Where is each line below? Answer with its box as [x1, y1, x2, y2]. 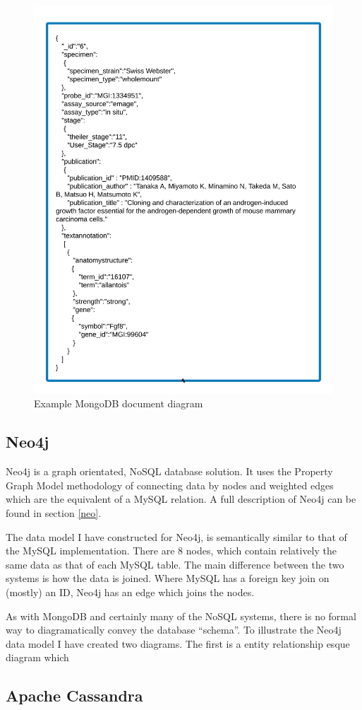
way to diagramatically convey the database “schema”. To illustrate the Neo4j [6, 622, 342, 637]
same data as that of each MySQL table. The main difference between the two [6, 557, 344, 571]
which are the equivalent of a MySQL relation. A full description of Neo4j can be [6, 491, 356, 506]
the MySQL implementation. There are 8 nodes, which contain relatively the [6, 543, 337, 558]
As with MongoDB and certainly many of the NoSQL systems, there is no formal [6, 608, 356, 623]
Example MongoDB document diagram [34, 396, 203, 411]
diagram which [6, 650, 69, 665]
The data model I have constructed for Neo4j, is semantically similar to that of [6, 529, 347, 544]
